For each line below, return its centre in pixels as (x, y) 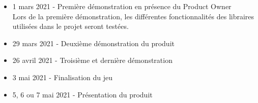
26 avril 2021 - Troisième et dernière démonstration (92, 60)
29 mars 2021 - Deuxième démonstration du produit (93, 43)
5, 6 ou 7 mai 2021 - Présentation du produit (82, 94)
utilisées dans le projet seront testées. (70, 26)
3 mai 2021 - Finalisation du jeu (63, 77)
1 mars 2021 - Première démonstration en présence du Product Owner (122, 6)
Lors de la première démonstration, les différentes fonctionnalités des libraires (133, 16)
